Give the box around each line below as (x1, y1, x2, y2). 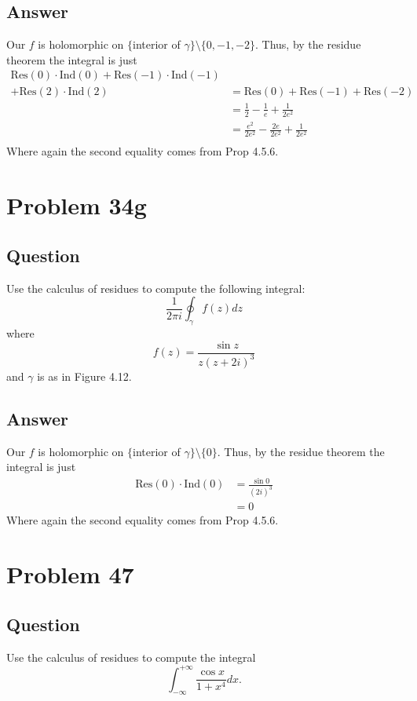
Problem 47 (6, 558, 134, 590)
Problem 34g (6, 189, 147, 221)
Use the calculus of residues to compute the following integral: (6, 279, 305, 296)
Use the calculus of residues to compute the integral (6, 648, 256, 665)
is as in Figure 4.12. (37, 367, 132, 384)
